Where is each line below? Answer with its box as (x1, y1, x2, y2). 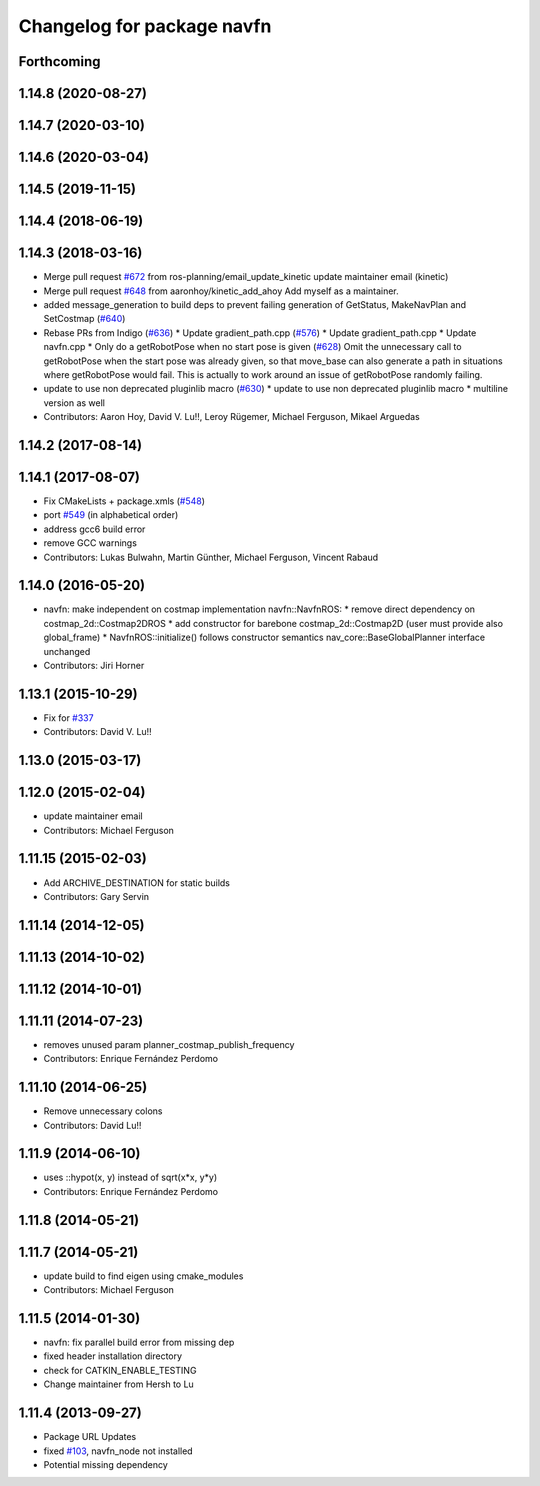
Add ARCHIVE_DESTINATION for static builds (43, 876, 230, 889)
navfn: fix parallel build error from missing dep (43, 1336, 235, 1349)
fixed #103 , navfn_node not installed (43, 1445, 194, 1457)
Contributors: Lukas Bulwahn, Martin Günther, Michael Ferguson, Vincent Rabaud (43, 551, 379, 563)
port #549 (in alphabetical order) (43, 509, 179, 521)
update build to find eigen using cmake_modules (43, 1270, 244, 1282)
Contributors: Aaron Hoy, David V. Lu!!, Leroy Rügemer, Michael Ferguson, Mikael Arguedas (43, 411, 420, 423)
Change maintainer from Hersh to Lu (43, 1378, 194, 1390)
